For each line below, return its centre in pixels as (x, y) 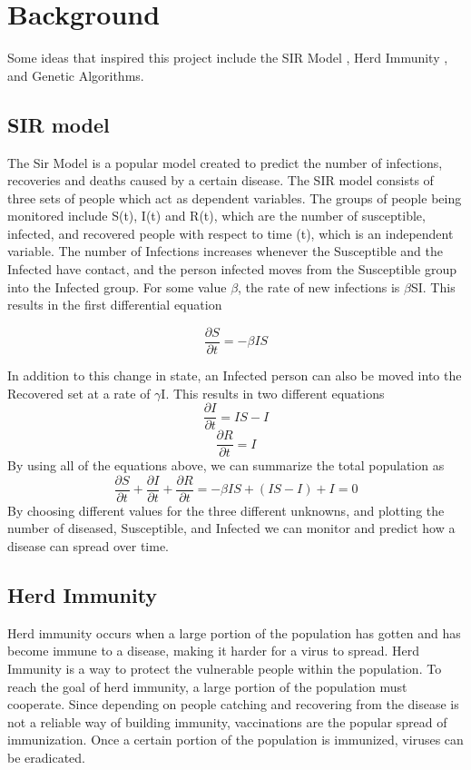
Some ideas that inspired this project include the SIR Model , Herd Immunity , (228, 58)
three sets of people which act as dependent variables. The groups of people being (235, 197)
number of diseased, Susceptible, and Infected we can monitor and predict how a (231, 528)
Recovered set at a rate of (79, 393)
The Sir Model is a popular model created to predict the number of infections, (225, 162)
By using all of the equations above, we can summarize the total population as (226, 465)
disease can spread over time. (88, 546)
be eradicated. (46, 758)
